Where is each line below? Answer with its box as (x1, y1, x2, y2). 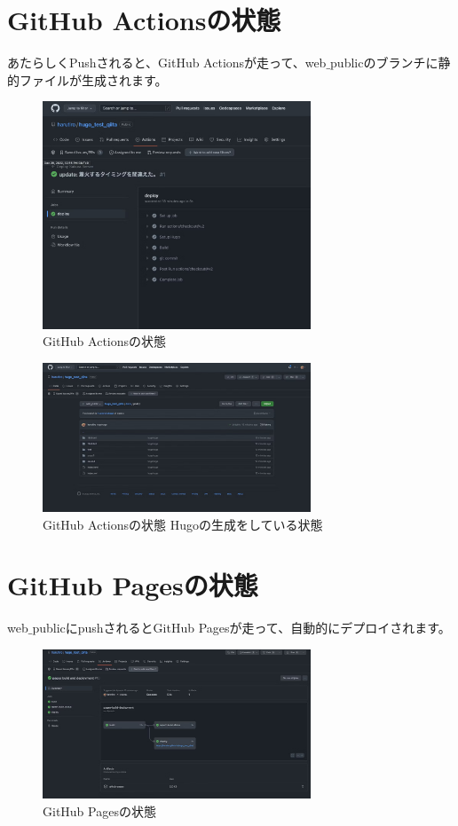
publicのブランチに (330, 53, 438, 72)
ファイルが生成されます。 (19, 70, 168, 89)
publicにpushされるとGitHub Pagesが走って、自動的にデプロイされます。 (32, 618, 451, 637)
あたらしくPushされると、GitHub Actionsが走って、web (7, 53, 327, 72)
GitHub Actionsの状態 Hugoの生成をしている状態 (43, 515, 323, 533)
